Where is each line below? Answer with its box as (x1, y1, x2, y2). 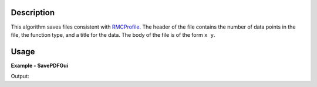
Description (11, 8, 55, 18)
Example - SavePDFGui (11, 62, 69, 69)
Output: (11, 73, 29, 80)
